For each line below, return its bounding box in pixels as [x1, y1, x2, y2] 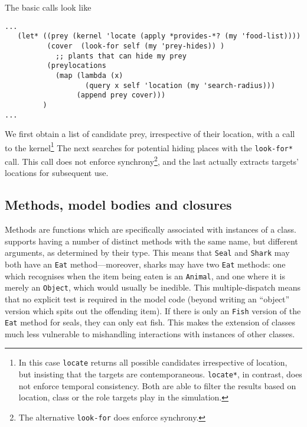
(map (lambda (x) [55, 71, 123, 80]
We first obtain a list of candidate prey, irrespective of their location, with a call [5, 128, 295, 140]
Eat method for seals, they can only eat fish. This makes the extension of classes [5, 316, 295, 328]
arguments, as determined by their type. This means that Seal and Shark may [5, 246, 290, 259]
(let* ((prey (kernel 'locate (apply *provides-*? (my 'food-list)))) [17, 32, 301, 41]
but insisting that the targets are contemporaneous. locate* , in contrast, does [18, 368, 302, 380]
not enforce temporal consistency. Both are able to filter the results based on [18, 379, 296, 392]
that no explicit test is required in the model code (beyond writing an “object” [5, 292, 290, 305]
